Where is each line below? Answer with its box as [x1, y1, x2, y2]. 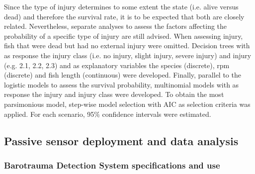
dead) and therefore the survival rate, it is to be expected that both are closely [4, 11, 245, 21]
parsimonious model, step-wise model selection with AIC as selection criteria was [4, 98, 251, 109]
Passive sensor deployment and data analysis [4, 133, 239, 148]
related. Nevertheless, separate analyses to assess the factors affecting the [4, 21, 227, 31]
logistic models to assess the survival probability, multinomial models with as [4, 79, 239, 89]
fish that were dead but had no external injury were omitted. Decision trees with [4, 40, 250, 51]
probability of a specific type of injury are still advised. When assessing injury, [4, 30, 243, 41]
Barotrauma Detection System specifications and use [4, 159, 220, 171]
